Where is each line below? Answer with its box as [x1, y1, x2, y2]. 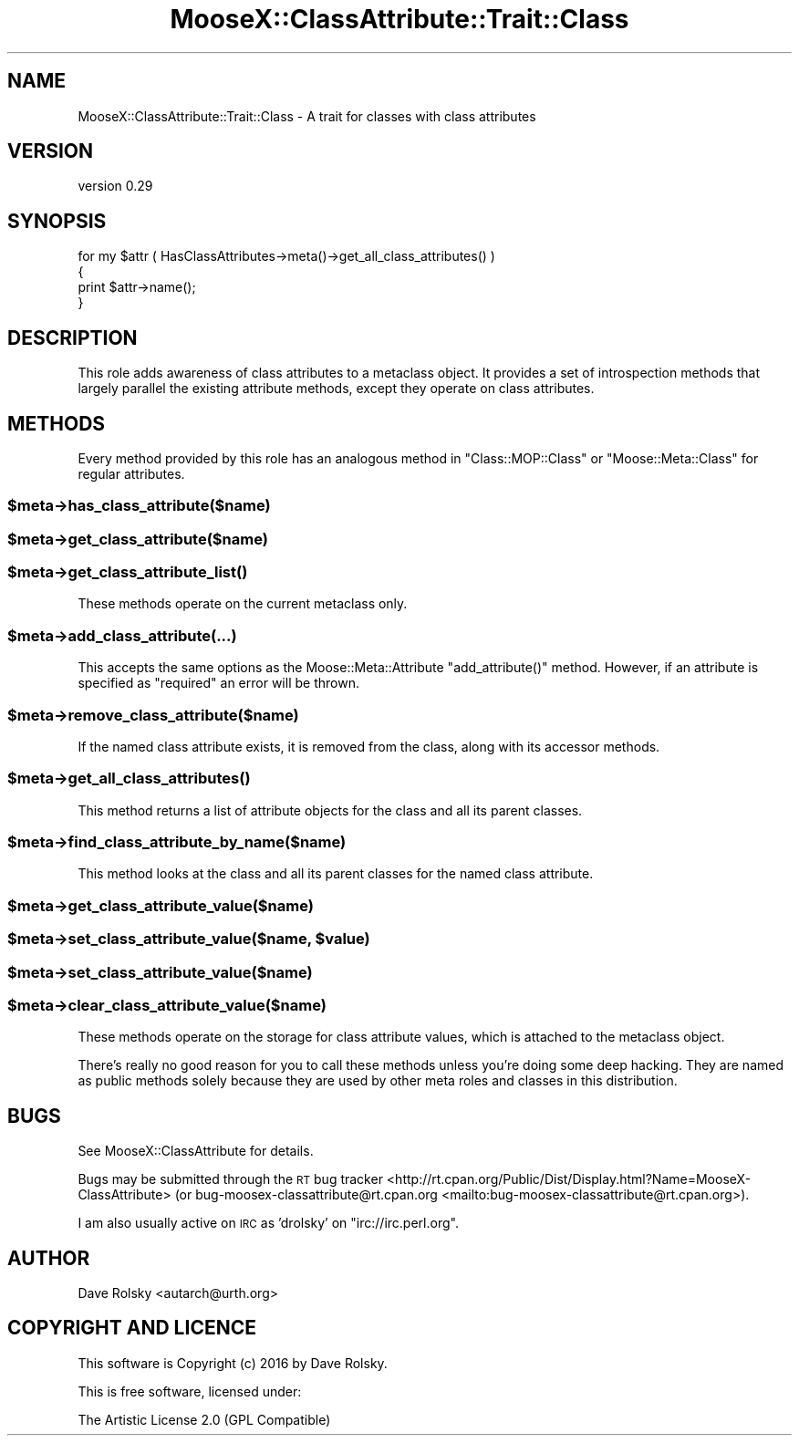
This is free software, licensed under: [78, 1383, 302, 1399]
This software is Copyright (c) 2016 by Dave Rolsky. [78, 1355, 388, 1371]
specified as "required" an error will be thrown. [78, 675, 359, 691]
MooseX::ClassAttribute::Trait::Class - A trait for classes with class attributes [78, 108, 536, 124]
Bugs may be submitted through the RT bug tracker [78, 1171, 383, 1188]
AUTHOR [7, 1246, 90, 1270]
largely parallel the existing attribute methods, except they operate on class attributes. [78, 380, 595, 397]
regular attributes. [78, 465, 185, 482]
